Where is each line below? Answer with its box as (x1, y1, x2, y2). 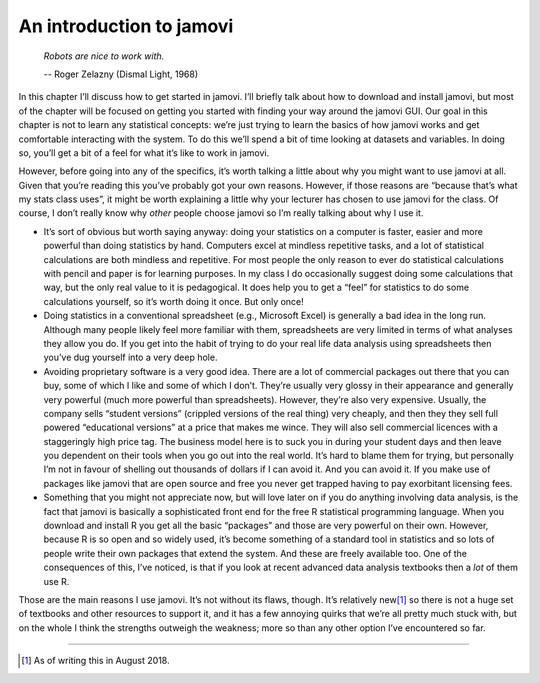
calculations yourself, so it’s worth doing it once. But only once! (43, 295, 304, 307)
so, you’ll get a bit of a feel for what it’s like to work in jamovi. (18, 146, 270, 159)
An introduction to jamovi (18, 15, 234, 37)
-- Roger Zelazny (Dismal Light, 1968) (43, 68, 199, 80)
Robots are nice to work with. (43, 50, 165, 62)
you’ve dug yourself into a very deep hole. (43, 351, 218, 364)
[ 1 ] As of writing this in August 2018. (21, 655, 170, 667)
